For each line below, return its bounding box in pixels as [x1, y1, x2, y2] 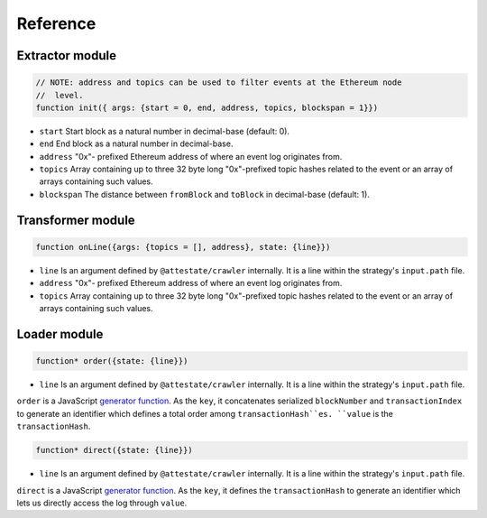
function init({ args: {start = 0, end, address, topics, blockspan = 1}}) [35, 102, 379, 113]
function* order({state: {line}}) [35, 356, 188, 366]
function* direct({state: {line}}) [35, 445, 193, 456]
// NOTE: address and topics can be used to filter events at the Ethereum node [35, 78, 402, 88]
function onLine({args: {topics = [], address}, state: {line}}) [35, 242, 331, 252]
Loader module [16, 326, 104, 342]
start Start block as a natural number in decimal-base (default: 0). [39, 125, 290, 136]
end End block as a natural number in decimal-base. [39, 138, 234, 149]
